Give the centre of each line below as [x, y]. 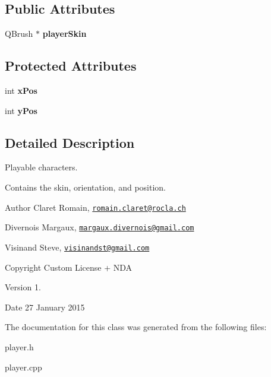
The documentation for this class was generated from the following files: [136, 327]
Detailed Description [70, 142]
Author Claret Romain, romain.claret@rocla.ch [95, 207]
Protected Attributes [71, 66]
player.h [19, 346]
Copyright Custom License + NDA [69, 267]
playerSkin [64, 34]
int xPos [21, 90]
